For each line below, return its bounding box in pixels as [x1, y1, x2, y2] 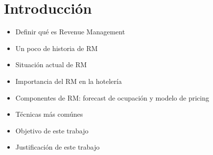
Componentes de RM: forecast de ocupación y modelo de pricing [15, 92, 209, 103]
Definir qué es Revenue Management [15, 26, 125, 37]
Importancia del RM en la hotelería [15, 76, 122, 86]
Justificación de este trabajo [15, 142, 100, 152]
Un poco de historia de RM [15, 43, 98, 53]
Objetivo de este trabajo [15, 125, 89, 135]
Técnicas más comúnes [15, 109, 83, 119]
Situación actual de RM [15, 59, 87, 70]
